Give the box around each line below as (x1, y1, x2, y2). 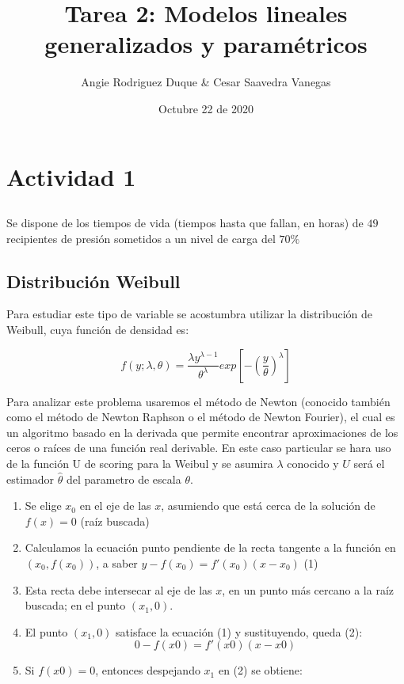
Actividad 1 (6, 160, 136, 192)
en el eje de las (79, 497, 151, 514)
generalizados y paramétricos (44, 28, 368, 60)
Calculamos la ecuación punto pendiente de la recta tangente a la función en (25, 539, 396, 556)
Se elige (25, 497, 62, 514)
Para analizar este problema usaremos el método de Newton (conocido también (6, 393, 391, 409)
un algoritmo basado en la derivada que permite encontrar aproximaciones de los (6, 424, 398, 440)
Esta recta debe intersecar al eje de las (25, 581, 212, 598)
